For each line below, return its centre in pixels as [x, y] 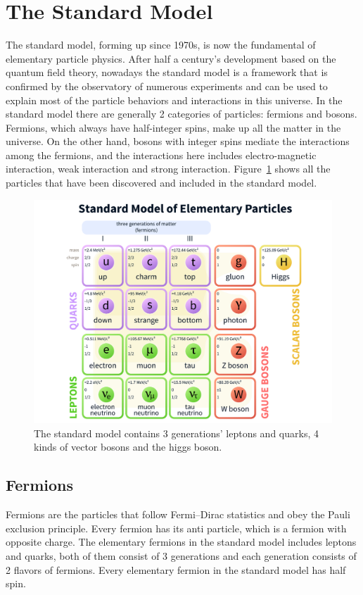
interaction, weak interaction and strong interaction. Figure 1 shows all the [168, 169]
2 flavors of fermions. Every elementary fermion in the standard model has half [176, 569]
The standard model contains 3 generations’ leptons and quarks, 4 [176, 433]
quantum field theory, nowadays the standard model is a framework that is [167, 72]
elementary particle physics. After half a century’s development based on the [171, 58]
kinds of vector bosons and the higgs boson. [128, 447]
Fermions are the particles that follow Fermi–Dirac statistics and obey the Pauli [178, 514]
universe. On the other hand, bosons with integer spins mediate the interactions [178, 141]
